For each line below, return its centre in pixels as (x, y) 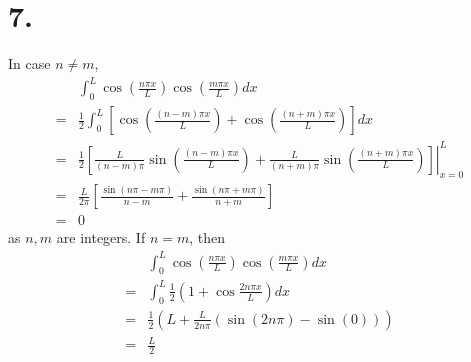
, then (207, 237)
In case (29, 63)
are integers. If (101, 237)
